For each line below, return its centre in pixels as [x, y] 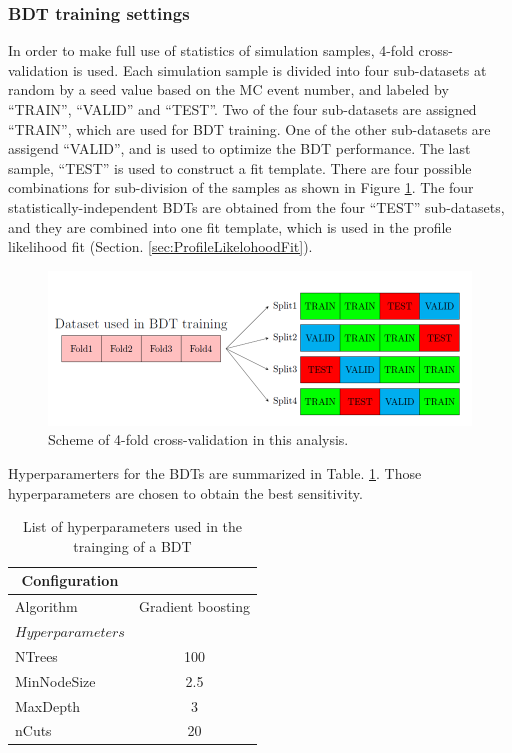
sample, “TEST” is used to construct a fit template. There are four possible [240, 167]
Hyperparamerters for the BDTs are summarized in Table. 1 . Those [215, 472]
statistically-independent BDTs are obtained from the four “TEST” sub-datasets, [256, 206]
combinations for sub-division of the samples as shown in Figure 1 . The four [241, 187]
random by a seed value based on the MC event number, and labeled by [228, 89]
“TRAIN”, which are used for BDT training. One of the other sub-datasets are [249, 128]
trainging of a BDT [132, 545]
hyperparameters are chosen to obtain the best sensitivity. [185, 492]
